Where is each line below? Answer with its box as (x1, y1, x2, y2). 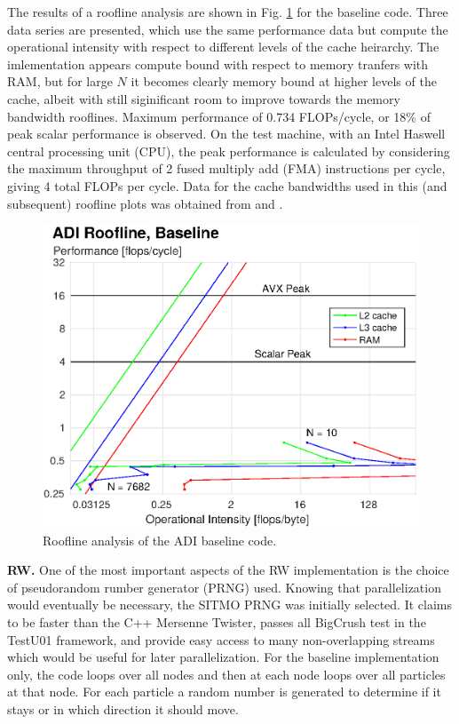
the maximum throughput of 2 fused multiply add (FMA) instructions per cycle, (7, 159, 446, 178)
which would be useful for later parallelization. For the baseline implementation (7, 648, 439, 666)
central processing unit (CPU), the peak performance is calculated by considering (7, 141, 450, 160)
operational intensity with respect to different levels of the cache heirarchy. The (7, 37, 439, 56)
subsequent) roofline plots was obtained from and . (7, 194, 283, 212)
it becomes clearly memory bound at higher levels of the (131, 72, 437, 91)
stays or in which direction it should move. (7, 699, 239, 718)
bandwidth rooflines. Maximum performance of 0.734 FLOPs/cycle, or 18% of (7, 107, 431, 125)
